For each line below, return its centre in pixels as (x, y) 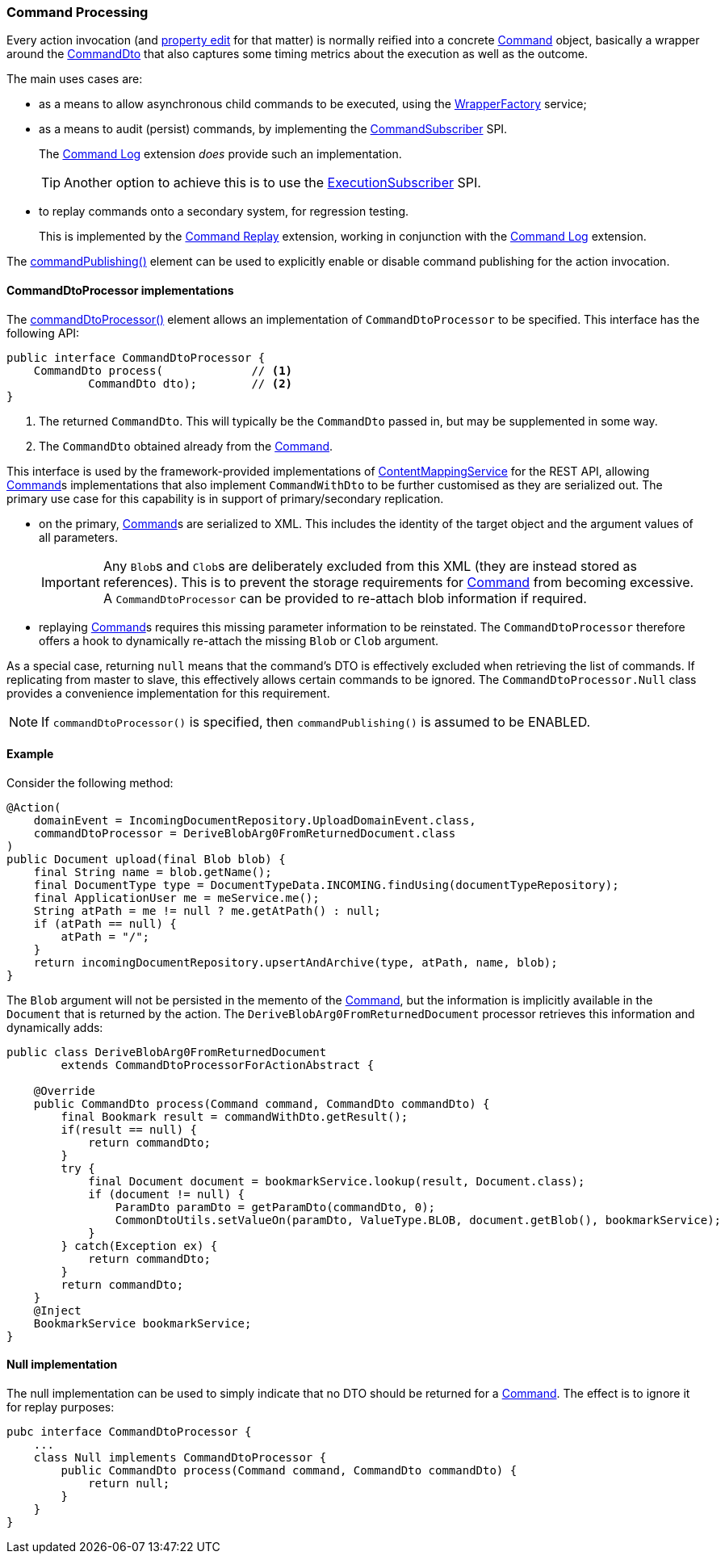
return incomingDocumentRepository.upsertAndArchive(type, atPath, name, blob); (295, 962)
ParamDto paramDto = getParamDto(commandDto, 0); (275, 1207)
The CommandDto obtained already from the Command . (186, 446)
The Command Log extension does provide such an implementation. (220, 154)
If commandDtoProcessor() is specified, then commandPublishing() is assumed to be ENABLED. (316, 721)
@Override (64, 1090)
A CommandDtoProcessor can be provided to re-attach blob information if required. (345, 598)
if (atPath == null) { (105, 923)
